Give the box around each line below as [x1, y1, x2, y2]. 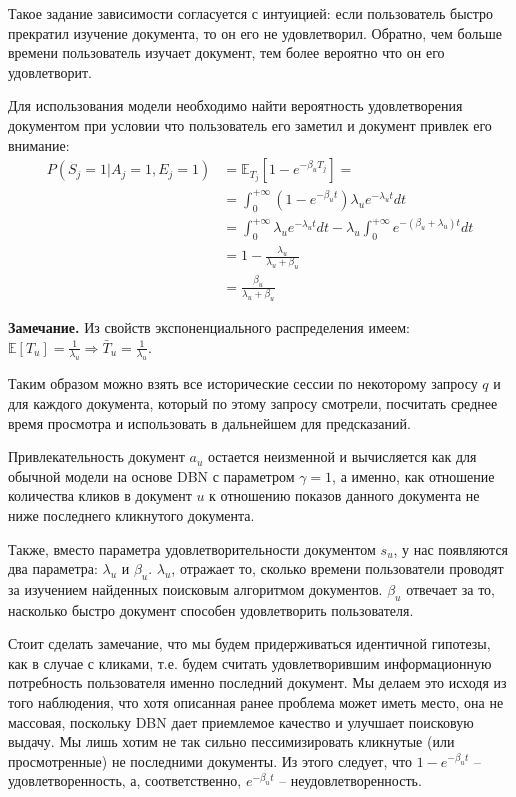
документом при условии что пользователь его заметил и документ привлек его [8, 114, 492, 135]
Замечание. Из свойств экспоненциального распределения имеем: [8, 316, 410, 337]
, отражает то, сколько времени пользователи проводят [171, 558, 504, 579]
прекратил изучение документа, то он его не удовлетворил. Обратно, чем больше [8, 22, 502, 43]
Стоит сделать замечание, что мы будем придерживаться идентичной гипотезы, [8, 633, 491, 654]
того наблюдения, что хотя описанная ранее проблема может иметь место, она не [8, 692, 504, 713]
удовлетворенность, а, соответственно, [8, 770, 242, 791]
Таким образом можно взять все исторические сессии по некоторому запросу [8, 373, 478, 394]
